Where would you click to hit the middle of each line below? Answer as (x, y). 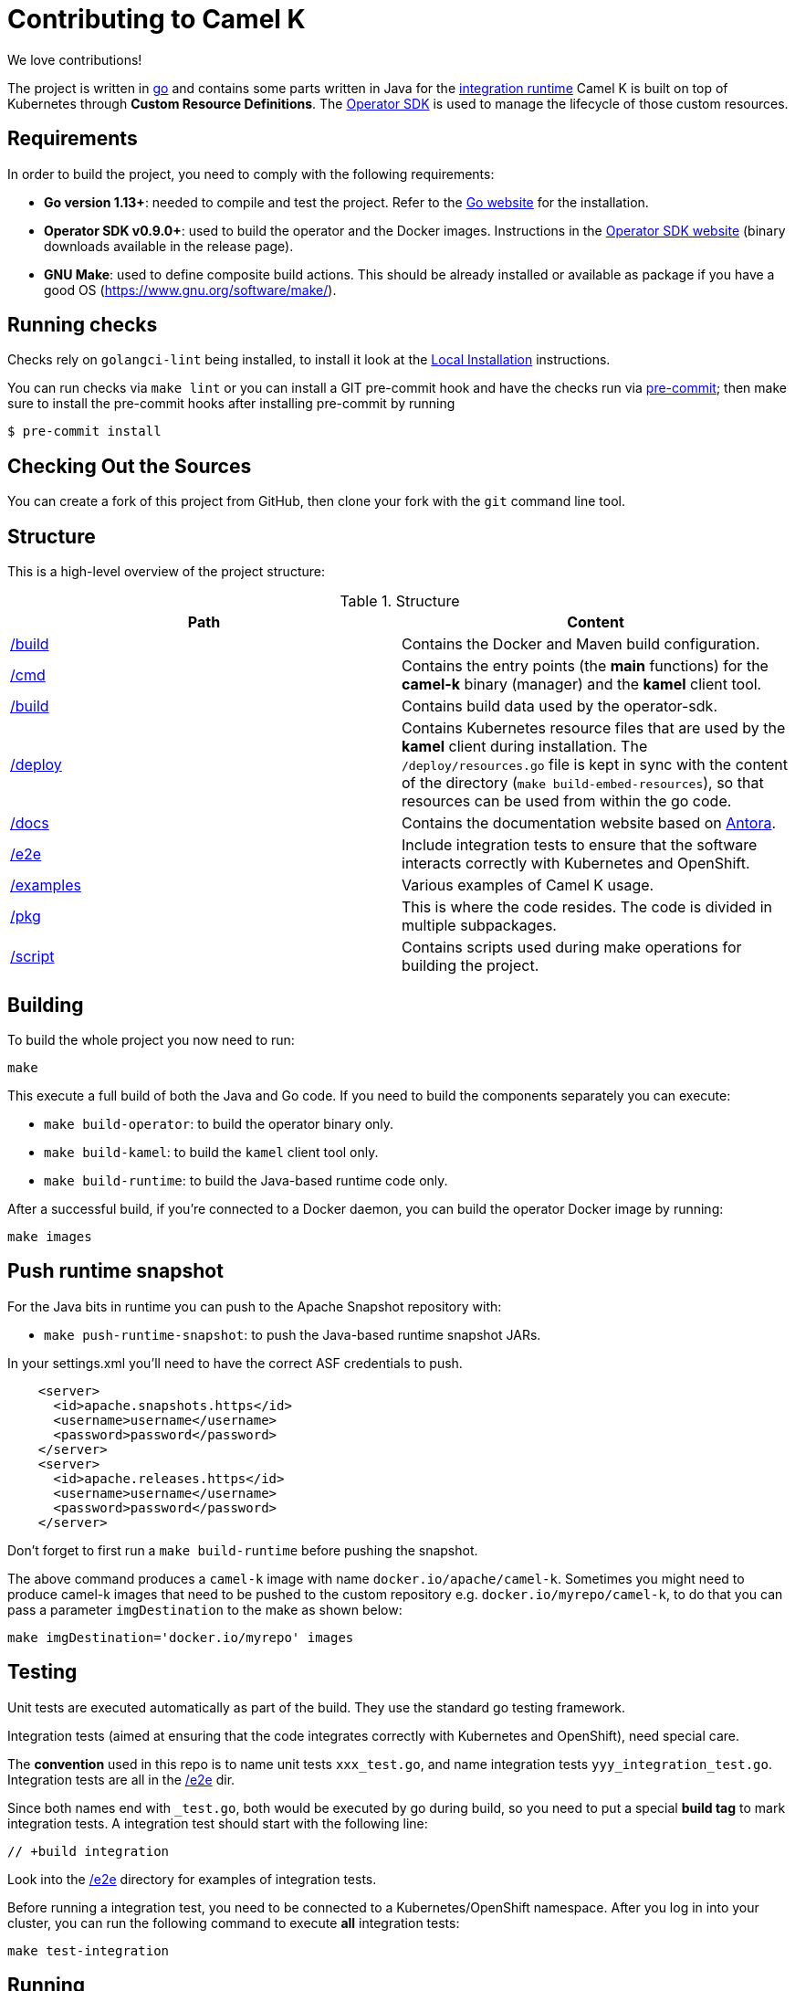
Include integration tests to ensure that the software (580, 845)
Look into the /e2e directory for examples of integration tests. (192, 1879)
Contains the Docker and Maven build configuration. (581, 644)
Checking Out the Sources (130, 466)
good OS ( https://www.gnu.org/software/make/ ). (190, 290)
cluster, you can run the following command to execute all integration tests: (234, 1923)
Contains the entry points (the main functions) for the (585, 666)
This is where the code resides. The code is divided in (587, 907)
